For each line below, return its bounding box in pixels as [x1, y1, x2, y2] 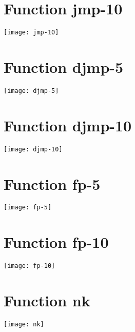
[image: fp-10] [4, 262, 55, 270]
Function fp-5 [4, 173, 101, 194]
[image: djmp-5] [4, 87, 59, 94]
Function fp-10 [4, 231, 109, 252]
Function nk [4, 290, 90, 311]
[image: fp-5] [4, 204, 52, 211]
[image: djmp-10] [4, 145, 63, 153]
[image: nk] [4, 321, 44, 328]
